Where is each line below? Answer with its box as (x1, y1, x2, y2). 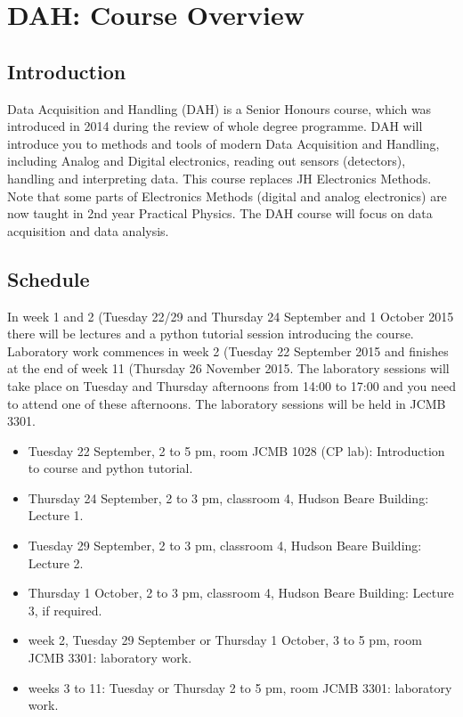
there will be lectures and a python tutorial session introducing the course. (7, 324, 414, 343)
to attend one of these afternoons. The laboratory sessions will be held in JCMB (7, 394, 446, 412)
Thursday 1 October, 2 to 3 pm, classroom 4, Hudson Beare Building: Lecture (28, 583, 454, 602)
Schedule (7, 265, 90, 292)
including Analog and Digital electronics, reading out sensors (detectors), (7, 151, 406, 170)
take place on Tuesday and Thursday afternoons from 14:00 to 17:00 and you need (7, 376, 456, 395)
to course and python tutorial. (28, 459, 193, 477)
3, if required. (28, 600, 102, 619)
